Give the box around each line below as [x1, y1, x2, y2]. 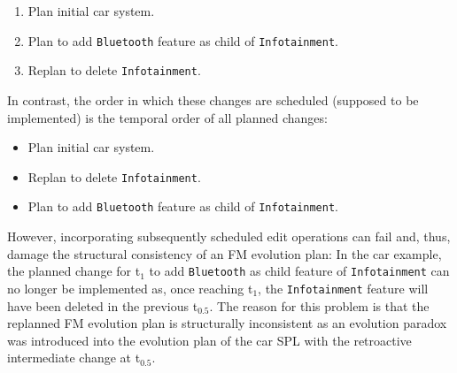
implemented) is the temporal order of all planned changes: [7, 108, 328, 126]
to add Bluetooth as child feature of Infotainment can [149, 262, 450, 280]
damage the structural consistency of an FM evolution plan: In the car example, [7, 244, 442, 263]
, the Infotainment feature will [258, 278, 429, 297]
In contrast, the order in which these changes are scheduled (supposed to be [7, 90, 419, 109]
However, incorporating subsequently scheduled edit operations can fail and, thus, [7, 227, 451, 245]
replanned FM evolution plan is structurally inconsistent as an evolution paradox [7, 314, 447, 332]
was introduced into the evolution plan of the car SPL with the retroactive [7, 331, 412, 349]
